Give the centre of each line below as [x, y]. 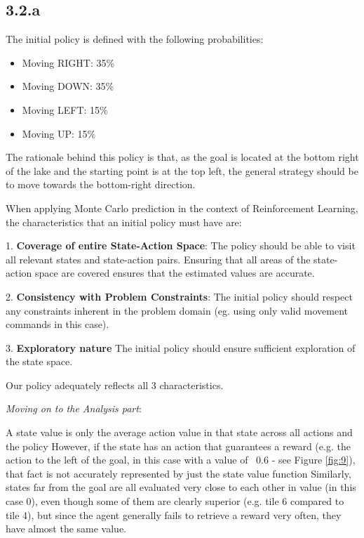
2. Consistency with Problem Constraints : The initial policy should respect [179, 296]
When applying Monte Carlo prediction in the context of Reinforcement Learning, [182, 208]
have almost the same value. [66, 529]
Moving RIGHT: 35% [68, 62]
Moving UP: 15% [59, 133]
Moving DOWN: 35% [68, 86]
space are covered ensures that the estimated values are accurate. [175, 273]
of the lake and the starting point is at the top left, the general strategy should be [182, 170]
